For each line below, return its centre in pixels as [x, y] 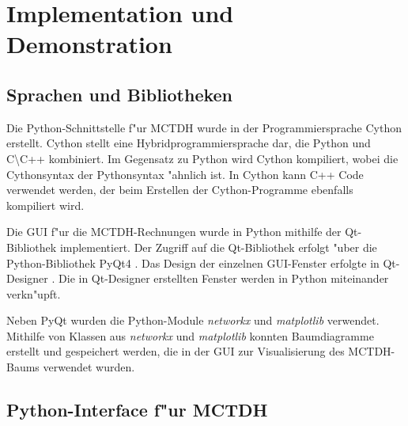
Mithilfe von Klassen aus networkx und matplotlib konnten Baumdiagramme [190, 335]
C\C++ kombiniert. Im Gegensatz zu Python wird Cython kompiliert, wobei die [202, 158]
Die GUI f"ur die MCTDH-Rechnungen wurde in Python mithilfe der [174, 232]
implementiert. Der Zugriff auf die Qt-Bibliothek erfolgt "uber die [218, 247]
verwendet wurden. [89, 367]
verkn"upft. [34, 293]
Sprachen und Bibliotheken [120, 94]
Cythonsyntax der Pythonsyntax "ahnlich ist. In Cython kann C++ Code [185, 174]
